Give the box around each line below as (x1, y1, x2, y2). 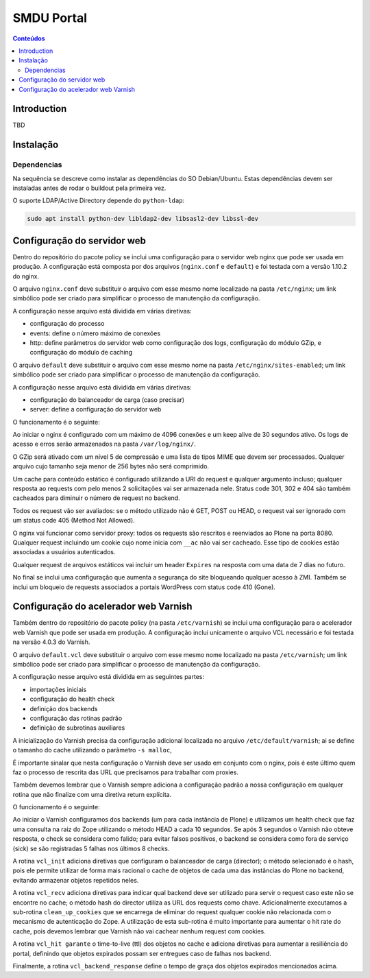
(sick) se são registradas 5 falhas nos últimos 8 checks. (12, 844, 170, 852)
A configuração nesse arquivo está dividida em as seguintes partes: (12, 673, 205, 681)
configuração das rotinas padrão (29, 714, 123, 722)
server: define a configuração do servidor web (29, 405, 162, 414)
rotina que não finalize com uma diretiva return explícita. (12, 790, 172, 798)
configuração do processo (29, 320, 105, 328)
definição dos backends (29, 704, 98, 713)
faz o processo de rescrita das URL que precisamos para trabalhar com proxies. (12, 768, 239, 776)
